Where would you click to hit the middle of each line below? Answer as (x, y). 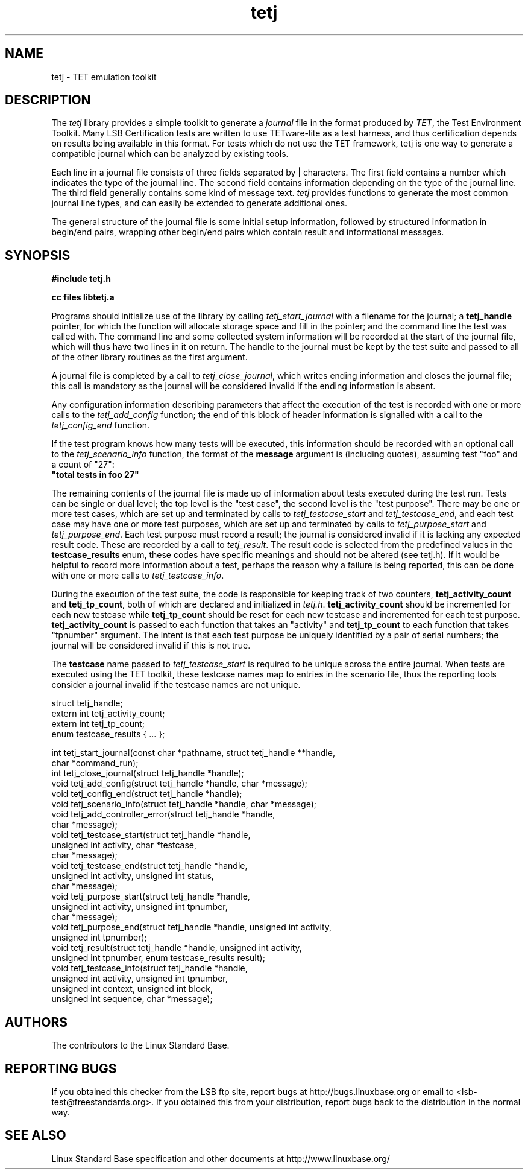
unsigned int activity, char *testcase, (124, 845)
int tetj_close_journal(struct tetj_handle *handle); (148, 773)
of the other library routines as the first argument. (149, 357)
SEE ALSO (36, 1135)
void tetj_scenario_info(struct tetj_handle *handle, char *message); (184, 804)
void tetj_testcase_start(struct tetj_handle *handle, (151, 835)
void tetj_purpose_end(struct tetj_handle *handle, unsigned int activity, (192, 927)
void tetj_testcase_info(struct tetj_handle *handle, (149, 968)
